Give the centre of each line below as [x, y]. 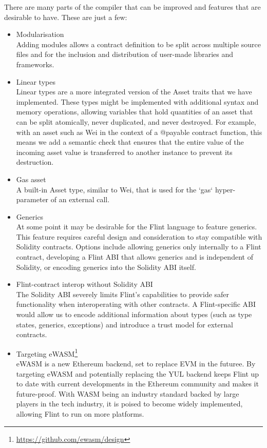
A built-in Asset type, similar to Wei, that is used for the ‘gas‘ [115, 189]
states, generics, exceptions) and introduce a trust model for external [125, 324]
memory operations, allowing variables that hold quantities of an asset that [135, 112]
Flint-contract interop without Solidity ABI [84, 284]
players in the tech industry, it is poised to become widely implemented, [129, 404]
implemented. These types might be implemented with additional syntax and [137, 101]
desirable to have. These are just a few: [66, 17]
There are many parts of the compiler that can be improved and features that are [132, 7]
